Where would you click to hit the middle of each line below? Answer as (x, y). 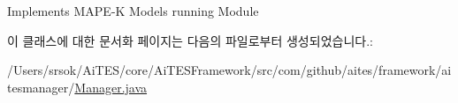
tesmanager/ (41, 87)
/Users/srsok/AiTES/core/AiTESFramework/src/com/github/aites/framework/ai (229, 70)
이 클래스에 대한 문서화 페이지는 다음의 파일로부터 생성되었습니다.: (190, 40)
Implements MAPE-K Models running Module (133, 11)
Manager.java (111, 87)
